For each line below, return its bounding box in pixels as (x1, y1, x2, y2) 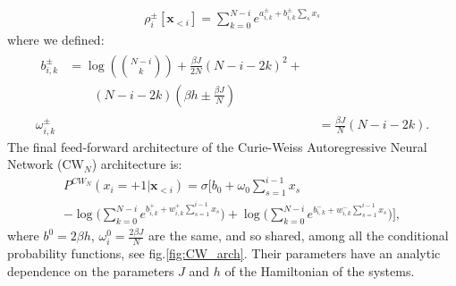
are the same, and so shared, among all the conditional (148, 226, 449, 245)
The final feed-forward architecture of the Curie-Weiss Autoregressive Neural (7, 137, 427, 156)
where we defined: (7, 30, 105, 49)
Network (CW (7, 155, 84, 173)
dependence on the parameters (7, 261, 174, 280)
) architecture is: (91, 155, 182, 173)
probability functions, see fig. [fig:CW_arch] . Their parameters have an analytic (7, 244, 441, 263)
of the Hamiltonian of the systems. (224, 261, 415, 280)
